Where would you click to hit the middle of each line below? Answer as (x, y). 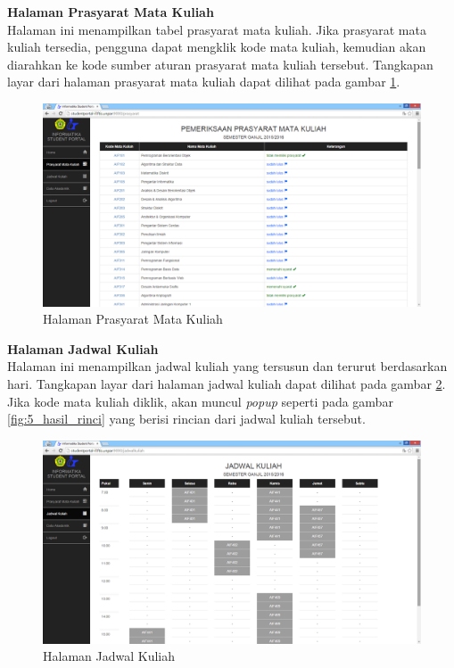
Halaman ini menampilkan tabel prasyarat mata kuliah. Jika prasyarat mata (217, 29)
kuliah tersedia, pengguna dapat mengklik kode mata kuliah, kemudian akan (217, 47)
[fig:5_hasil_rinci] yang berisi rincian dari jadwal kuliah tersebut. (186, 419)
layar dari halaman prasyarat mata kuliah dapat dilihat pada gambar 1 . (204, 82)
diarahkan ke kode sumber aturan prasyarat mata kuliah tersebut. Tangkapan (220, 64)
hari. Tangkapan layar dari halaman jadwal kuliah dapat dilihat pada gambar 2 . (227, 384)
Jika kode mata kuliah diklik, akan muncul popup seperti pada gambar (200, 401)
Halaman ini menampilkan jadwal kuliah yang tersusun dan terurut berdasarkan (227, 366)
